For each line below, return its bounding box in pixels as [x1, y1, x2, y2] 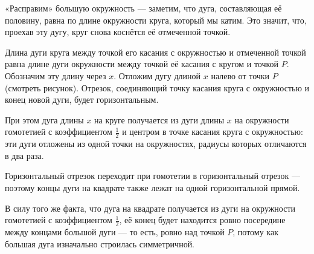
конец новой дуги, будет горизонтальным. [5, 93, 159, 106]
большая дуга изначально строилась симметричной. [5, 237, 195, 250]
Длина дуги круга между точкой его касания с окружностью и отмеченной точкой [5, 45, 306, 58]
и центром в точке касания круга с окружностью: [122, 125, 303, 138]
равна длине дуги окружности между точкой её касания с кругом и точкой [5, 57, 279, 70]
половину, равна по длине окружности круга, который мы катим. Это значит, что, [5, 13, 307, 26]
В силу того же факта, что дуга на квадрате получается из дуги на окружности [5, 201, 296, 214]
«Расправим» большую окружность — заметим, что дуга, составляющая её [5, 2, 282, 14]
